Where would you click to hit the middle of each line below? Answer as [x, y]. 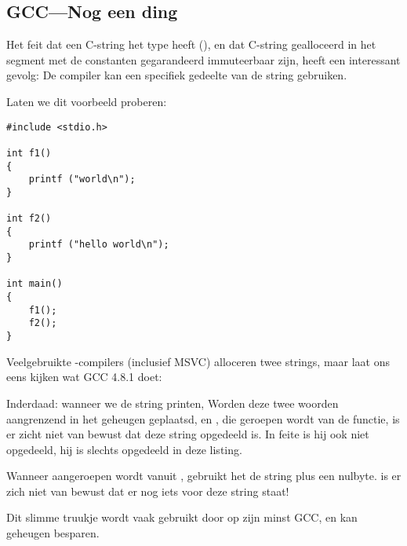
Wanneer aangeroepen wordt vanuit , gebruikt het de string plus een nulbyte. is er [204, 476]
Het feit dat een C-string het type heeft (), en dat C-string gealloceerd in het [191, 44]
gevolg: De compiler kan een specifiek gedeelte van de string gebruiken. [177, 75]
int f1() [29, 153]
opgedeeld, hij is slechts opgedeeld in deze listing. [124, 449]
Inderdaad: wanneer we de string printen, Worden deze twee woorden [173, 403]
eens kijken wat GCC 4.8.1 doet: [84, 377]
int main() [35, 284]
